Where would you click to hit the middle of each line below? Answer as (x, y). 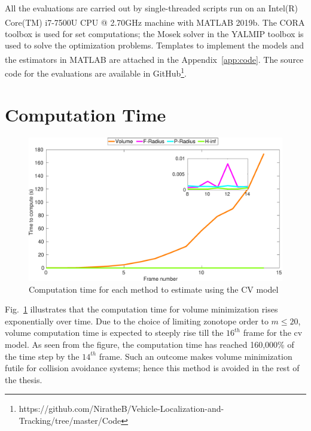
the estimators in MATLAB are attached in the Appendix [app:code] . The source (154, 59)
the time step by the (42, 356)
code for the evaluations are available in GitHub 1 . (96, 72)
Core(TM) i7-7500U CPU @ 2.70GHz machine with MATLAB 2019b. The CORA (155, 22)
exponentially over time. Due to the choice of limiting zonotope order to (137, 321)
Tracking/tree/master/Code (70, 420)
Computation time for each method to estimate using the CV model (154, 289)
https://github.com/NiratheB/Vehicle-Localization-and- (121, 409)
